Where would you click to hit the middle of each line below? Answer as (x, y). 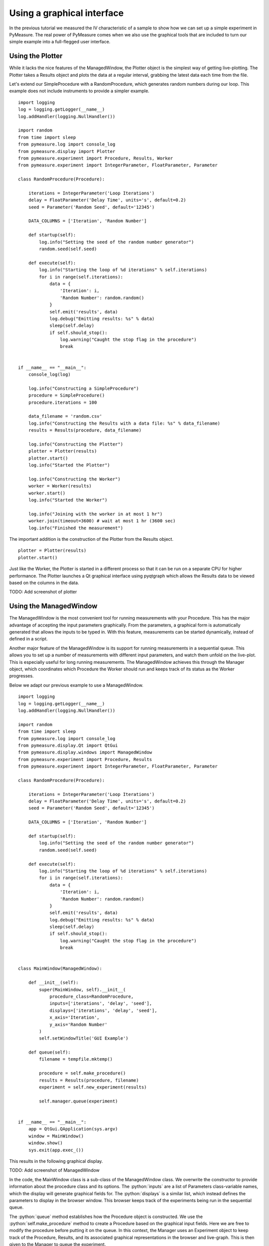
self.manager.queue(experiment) (78, 1101)
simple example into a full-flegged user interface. (60, 42)
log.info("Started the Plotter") (69, 465)
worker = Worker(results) (60, 486)
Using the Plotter (36, 56)
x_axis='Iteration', (74, 1017)
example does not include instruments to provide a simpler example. (79, 91)
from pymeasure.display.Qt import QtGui (68, 745)
